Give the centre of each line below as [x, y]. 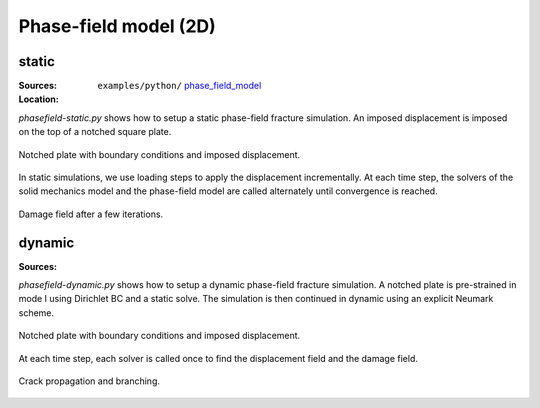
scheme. [36, 312]
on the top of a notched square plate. [95, 132]
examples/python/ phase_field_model [179, 86]
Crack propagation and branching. [89, 381]
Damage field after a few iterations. [91, 214]
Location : [38, 99]
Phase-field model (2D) [117, 26]
